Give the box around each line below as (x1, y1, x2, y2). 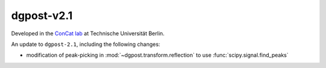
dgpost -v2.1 (11, 9, 73, 22)
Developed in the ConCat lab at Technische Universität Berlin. (11, 30, 165, 37)
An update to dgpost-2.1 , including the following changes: (11, 41, 161, 48)
